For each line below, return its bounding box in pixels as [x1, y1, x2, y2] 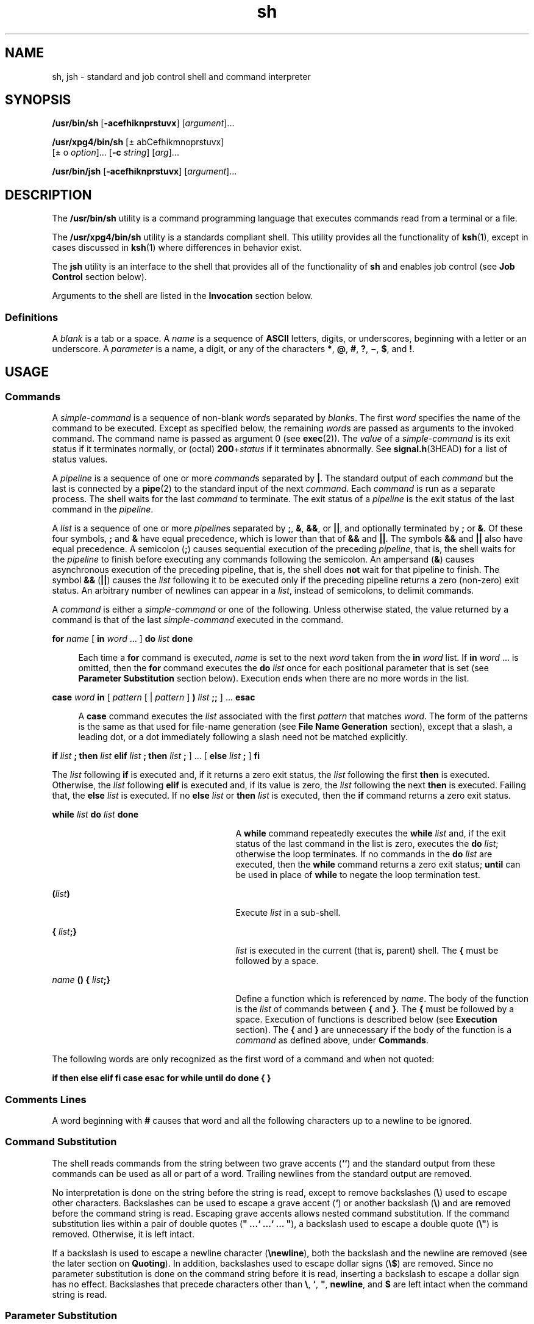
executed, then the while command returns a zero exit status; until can [235, 859, 521, 870]
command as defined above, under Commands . [235, 1035, 429, 1046]
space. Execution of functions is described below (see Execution [235, 1014, 497, 1025]
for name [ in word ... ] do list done [52, 633, 193, 644]
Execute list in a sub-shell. [235, 907, 341, 918]
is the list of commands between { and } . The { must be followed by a [235, 1004, 514, 1015]
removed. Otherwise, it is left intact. [52, 1228, 194, 1239]
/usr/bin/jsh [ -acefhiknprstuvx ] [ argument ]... [52, 166, 237, 177]
